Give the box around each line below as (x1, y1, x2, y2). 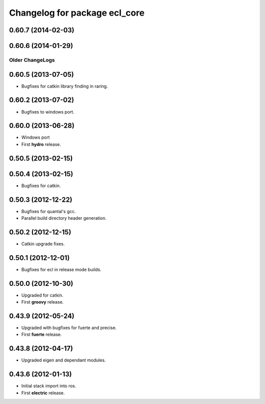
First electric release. (21, 390, 65, 396)
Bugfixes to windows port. (21, 109, 75, 115)
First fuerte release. (21, 332, 62, 337)
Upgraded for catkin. (21, 292, 64, 298)
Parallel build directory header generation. (21, 215, 107, 221)
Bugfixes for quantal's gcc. (21, 208, 76, 214)
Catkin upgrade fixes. (21, 240, 65, 247)
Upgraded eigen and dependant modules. (21, 357, 106, 363)
